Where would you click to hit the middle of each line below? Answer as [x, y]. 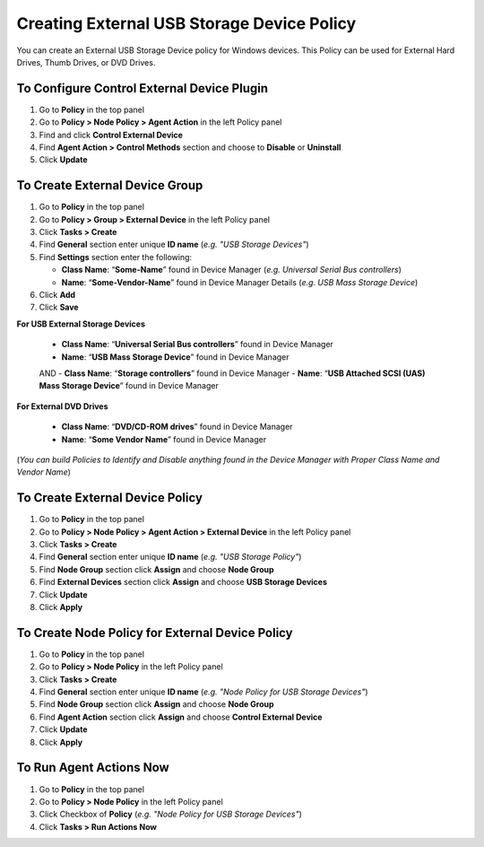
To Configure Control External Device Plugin [143, 88]
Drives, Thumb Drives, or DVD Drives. [86, 62]
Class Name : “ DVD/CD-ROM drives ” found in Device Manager [177, 427]
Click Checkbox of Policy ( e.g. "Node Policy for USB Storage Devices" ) [170, 814]
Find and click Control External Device [111, 135]
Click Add [57, 295]
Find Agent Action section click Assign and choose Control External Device [181, 717]
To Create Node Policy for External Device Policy [155, 633]
